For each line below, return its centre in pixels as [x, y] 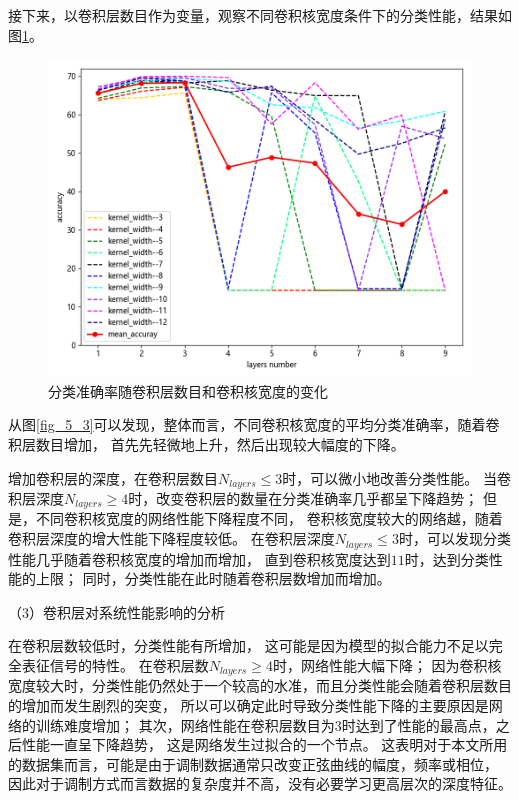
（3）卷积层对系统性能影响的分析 [116, 611]
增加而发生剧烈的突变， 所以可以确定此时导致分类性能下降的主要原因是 [255, 704]
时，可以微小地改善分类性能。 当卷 [396, 477]
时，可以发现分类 [454, 538]
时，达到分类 [446, 558]
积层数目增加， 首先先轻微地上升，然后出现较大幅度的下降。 [206, 443]
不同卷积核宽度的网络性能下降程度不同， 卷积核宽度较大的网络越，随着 [269, 518]
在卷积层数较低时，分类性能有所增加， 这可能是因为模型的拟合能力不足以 [248, 645]
